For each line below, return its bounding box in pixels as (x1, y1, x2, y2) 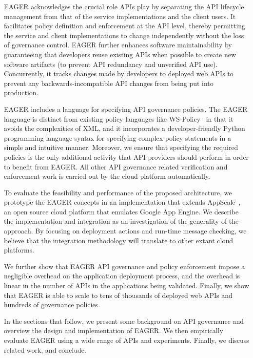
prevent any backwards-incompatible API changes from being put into (4, 78, 214, 88)
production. (4, 87, 39, 98)
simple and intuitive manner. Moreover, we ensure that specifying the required (4, 142, 238, 152)
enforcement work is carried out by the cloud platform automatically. (4, 171, 211, 181)
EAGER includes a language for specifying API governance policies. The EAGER (4, 104, 248, 114)
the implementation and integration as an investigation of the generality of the (4, 216, 239, 226)
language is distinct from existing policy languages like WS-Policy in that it (4, 113, 234, 124)
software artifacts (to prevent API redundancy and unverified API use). (4, 59, 218, 69)
